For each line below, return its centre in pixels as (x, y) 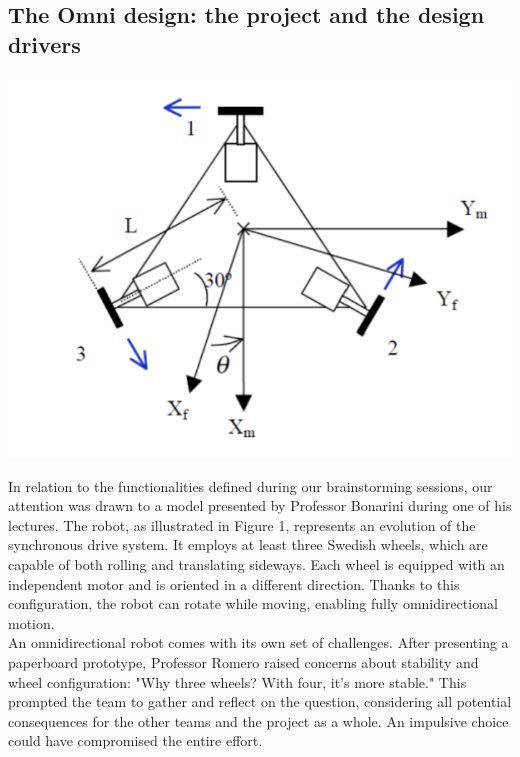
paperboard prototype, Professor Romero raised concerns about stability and (243, 661)
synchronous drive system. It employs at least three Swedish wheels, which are (248, 544)
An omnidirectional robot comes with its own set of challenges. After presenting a (258, 642)
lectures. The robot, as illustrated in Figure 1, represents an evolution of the (242, 524)
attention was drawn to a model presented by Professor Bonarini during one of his (260, 505)
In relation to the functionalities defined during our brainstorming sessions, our (250, 485)
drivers (44, 43)
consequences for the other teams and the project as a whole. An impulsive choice (258, 720)
